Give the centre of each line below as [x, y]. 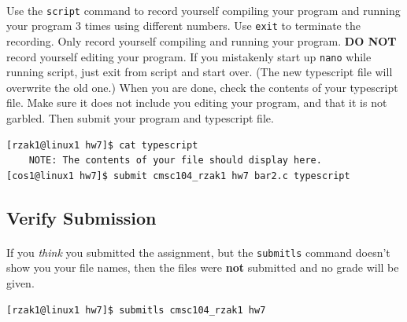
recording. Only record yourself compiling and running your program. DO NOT [202, 40]
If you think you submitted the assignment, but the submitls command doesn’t [198, 252]
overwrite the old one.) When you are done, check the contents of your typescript [202, 87]
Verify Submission [81, 217]
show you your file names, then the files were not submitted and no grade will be [203, 267]
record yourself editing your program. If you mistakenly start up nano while [189, 56]
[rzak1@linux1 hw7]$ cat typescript [102, 145]
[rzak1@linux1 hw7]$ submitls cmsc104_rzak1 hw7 [136, 310]
